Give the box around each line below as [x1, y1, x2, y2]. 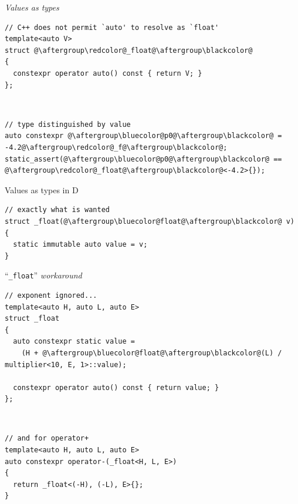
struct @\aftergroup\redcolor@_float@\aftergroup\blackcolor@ [5, 46, 253, 55]
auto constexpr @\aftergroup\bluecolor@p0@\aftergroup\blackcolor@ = [5, 132, 282, 140]
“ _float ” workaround [5, 269, 82, 281]
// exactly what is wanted [5, 206, 110, 214]
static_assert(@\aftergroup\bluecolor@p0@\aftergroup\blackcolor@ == [5, 154, 282, 163]
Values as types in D [5, 183, 79, 196]
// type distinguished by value [5, 120, 131, 129]
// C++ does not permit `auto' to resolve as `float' [5, 23, 219, 32]
